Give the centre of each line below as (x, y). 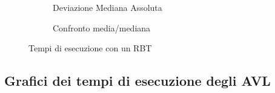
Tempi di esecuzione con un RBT (90, 48)
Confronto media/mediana (102, 27)
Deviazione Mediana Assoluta (108, 7)
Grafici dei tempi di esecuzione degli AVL (137, 81)
